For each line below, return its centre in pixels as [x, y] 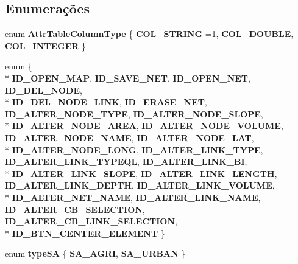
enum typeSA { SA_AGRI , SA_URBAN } [95, 253]
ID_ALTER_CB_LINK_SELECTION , [91, 221]
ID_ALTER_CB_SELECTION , [75, 209]
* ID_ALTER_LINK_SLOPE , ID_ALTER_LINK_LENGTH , [141, 173]
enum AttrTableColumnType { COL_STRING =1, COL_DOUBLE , [149, 34]
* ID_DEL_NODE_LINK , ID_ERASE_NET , [106, 102]
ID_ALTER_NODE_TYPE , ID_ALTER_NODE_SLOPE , [134, 113]
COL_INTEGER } [46, 45]
